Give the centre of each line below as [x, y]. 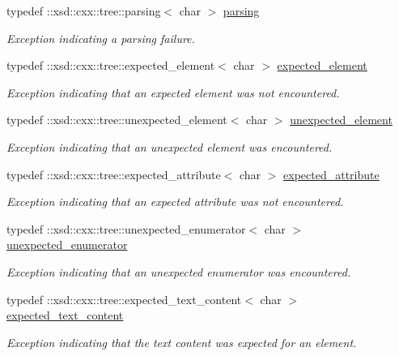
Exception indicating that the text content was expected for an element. [182, 342]
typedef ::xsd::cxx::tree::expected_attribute [114, 174]
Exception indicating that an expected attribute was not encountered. [175, 202]
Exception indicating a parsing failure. [101, 38]
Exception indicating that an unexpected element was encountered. [170, 146]
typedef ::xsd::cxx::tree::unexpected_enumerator [126, 228]
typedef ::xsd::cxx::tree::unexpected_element [117, 120]
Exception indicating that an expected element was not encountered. [173, 92]
